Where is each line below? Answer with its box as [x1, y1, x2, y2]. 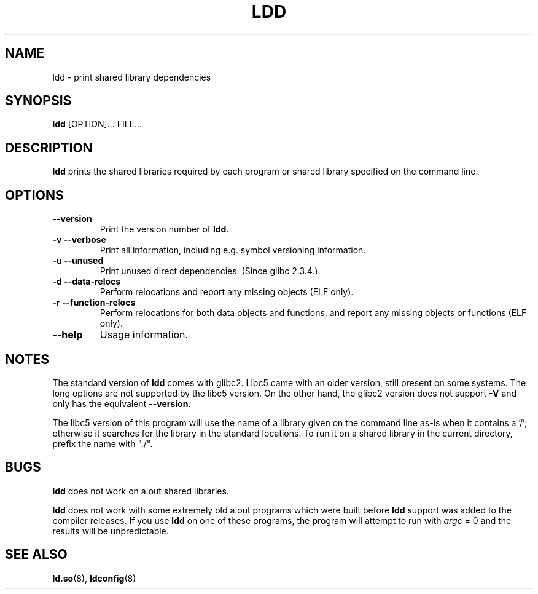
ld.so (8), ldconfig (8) [52, 572, 136, 584]
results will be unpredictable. [52, 525, 169, 536]
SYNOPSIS [5, 93, 72, 109]
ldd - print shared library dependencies [52, 71, 211, 82]
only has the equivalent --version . [52, 398, 191, 409]
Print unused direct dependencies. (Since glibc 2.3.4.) [99, 266, 318, 277]
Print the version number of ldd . [99, 224, 229, 235]
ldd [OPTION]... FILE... [52, 119, 142, 130]
